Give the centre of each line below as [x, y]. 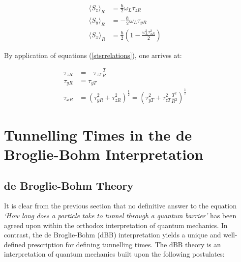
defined [15, 244]
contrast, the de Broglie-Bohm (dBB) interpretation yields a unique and [113, 235]
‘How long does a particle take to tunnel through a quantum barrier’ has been [120, 215]
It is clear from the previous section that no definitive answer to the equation [120, 206]
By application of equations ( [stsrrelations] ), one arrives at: [93, 55]
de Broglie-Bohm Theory [69, 185]
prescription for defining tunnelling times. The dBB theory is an [124, 244]
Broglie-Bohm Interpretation [104, 154]
